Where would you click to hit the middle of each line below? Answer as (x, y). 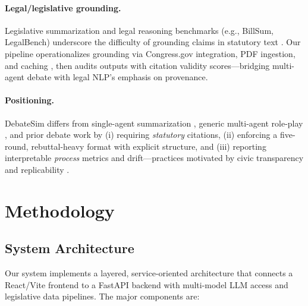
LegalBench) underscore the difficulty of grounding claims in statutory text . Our (153, 42)
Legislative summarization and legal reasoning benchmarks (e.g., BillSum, (139, 30)
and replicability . (37, 169)
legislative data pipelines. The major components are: (102, 296)
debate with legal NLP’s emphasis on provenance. (117, 77)
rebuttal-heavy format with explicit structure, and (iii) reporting (149, 146)
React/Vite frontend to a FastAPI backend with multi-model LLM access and (147, 284)
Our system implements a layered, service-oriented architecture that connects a (149, 273)
